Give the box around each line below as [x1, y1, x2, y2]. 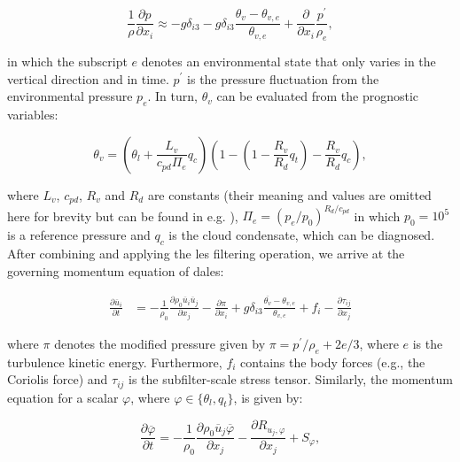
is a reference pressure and [7, 226, 151, 244]
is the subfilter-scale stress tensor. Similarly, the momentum [129, 370, 453, 389]
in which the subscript [7, 51, 128, 70]
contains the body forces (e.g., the [240, 352, 425, 371]
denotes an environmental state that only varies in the [141, 51, 436, 70]
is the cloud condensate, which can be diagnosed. [168, 226, 435, 244]
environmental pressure [7, 87, 133, 105]
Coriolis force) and [7, 370, 108, 389]
